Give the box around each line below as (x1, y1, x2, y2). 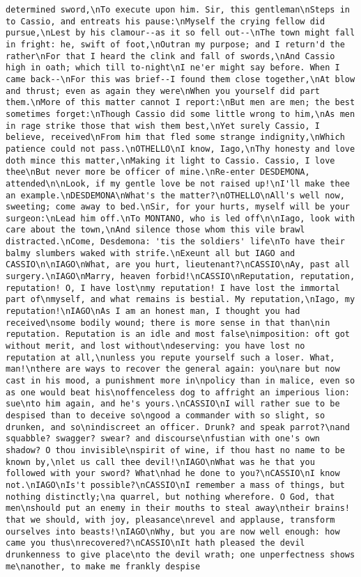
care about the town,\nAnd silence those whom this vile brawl (6, 225, 305, 235)
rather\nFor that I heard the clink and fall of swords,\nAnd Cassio (6, 51, 335, 61)
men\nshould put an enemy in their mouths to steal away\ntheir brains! (6, 503, 350, 514)
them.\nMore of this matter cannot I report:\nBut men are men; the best (6, 97, 355, 108)
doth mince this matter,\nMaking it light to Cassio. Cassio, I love (6, 155, 335, 166)
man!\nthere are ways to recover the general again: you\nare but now (6, 364, 340, 374)
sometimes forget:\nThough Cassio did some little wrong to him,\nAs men (6, 109, 355, 119)
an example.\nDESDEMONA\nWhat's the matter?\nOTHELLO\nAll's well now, (6, 190, 345, 200)
